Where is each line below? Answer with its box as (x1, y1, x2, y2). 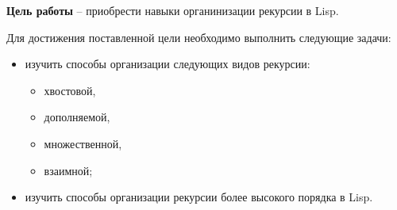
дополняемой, (44, 109, 110, 125)
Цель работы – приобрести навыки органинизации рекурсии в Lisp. (6, 2, 339, 18)
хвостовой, (44, 82, 96, 98)
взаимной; (44, 162, 93, 178)
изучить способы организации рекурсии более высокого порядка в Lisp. (25, 189, 373, 205)
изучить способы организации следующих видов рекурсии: (25, 55, 310, 72)
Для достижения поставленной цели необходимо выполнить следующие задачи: (6, 29, 391, 45)
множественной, (44, 135, 122, 151)
